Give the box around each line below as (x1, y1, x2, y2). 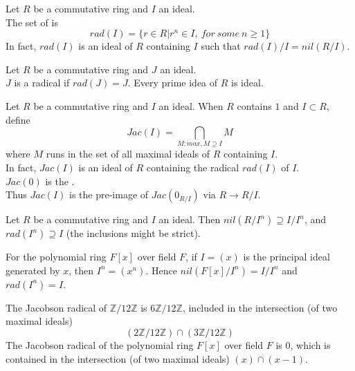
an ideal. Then (158, 212, 221, 227)
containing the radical (146, 160, 239, 175)
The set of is (6, 15, 58, 29)
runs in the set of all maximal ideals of (46, 146, 210, 161)
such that (201, 39, 241, 53)
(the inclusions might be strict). (66, 226, 201, 240)
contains (237, 98, 272, 113)
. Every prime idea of (127, 75, 218, 90)
